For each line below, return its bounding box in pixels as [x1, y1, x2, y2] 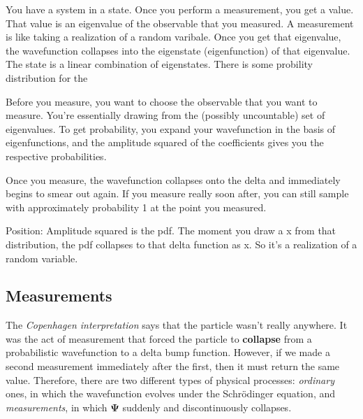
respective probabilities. [6, 148, 107, 163]
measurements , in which [6, 399, 108, 414]
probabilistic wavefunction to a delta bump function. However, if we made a [6, 345, 330, 360]
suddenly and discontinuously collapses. [122, 399, 292, 414]
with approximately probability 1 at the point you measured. [6, 199, 267, 214]
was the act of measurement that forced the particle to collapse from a [6, 331, 312, 346]
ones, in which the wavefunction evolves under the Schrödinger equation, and [6, 386, 336, 401]
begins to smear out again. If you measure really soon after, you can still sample [6, 186, 349, 201]
